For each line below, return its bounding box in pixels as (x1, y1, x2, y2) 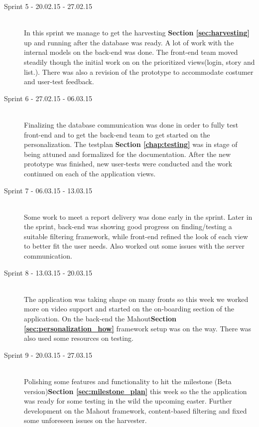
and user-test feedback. (24, 76, 94, 87)
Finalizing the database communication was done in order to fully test (24, 119, 239, 130)
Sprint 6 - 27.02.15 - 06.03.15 (4, 93, 92, 103)
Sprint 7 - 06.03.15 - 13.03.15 (4, 185, 92, 195)
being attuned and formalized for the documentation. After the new (24, 148, 231, 159)
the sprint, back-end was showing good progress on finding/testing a (24, 221, 232, 232)
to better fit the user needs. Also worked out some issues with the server (24, 241, 245, 251)
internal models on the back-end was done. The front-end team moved (24, 47, 238, 57)
